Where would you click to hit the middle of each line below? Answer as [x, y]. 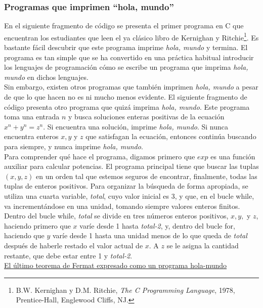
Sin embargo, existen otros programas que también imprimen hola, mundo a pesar [131, 87]
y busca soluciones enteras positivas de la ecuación [146, 117]
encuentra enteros [31, 136]
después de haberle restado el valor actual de [74, 245]
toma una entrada [32, 117]
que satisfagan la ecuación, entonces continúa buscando [171, 136]
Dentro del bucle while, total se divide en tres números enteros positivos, [116, 216]
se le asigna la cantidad [203, 245]
